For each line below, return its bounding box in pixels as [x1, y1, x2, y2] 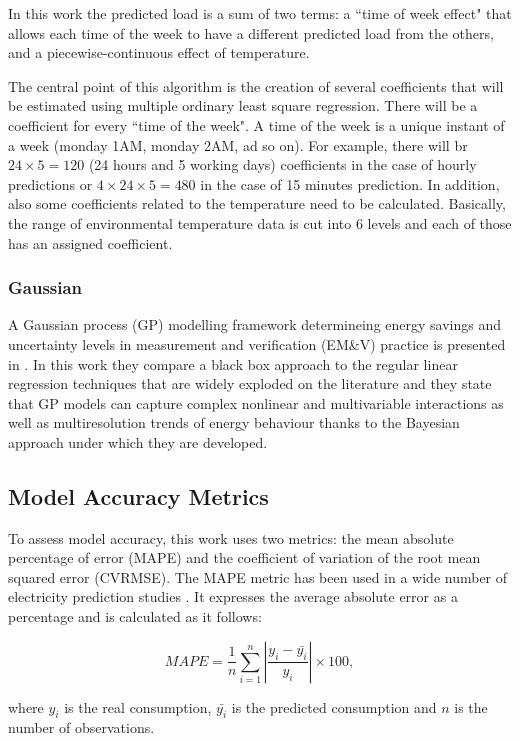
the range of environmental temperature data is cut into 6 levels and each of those [8, 212, 512, 233]
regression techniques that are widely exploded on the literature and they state [8, 373, 492, 394]
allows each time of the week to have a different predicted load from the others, [8, 22, 494, 43]
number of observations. [8, 717, 155, 738]
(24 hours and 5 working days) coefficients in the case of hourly [88, 154, 477, 175]
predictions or [8, 173, 93, 194]
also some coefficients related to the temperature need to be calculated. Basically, [8, 193, 506, 214]
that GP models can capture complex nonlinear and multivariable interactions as [8, 392, 504, 413]
